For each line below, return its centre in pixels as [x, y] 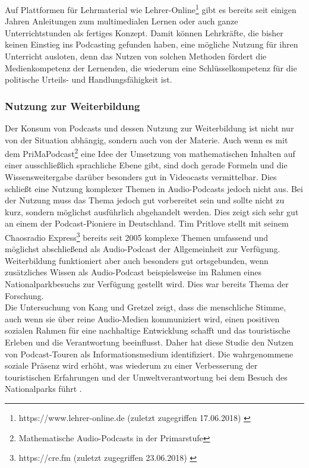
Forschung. [24, 295]
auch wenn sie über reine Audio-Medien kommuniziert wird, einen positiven [142, 318]
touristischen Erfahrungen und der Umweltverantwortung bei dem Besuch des [146, 377]
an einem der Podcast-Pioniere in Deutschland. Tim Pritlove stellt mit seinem [147, 223]
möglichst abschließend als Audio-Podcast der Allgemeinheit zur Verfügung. [143, 249]
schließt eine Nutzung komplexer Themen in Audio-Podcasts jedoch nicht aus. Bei [154, 188]
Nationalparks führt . [43, 389]
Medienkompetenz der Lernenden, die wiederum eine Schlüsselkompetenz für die [151, 67]
